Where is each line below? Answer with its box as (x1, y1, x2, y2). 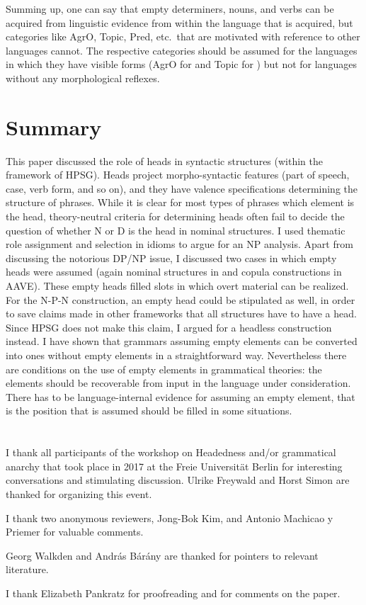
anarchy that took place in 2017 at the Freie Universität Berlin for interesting (6, 458, 343, 473)
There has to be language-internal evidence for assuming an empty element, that (6, 389, 355, 404)
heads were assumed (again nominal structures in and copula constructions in (6, 264, 342, 279)
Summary (6, 112, 102, 141)
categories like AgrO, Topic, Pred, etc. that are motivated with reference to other (6, 29, 360, 44)
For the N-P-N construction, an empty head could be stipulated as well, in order (6, 292, 355, 307)
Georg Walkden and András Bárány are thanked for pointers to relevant (6, 548, 319, 562)
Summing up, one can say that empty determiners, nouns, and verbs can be (6, 1, 334, 16)
